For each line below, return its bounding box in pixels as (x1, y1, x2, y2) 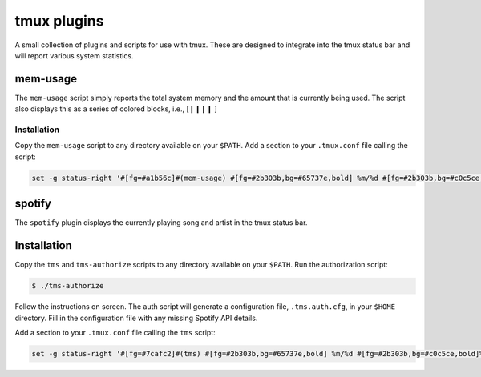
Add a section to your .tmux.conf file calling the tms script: (14, 327, 216, 337)
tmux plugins (14, 12, 104, 30)
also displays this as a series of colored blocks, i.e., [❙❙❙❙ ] (14, 104, 218, 114)
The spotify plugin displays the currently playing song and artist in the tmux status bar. (14, 218, 308, 227)
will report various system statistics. (14, 50, 134, 60)
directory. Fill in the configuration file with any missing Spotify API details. (14, 313, 258, 323)
